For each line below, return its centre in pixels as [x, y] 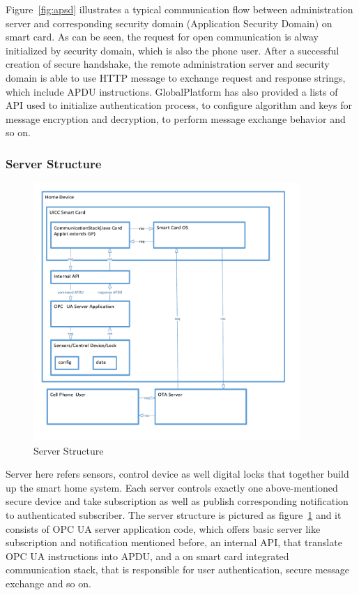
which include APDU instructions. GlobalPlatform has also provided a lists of [172, 91]
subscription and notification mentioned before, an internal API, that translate [174, 542]
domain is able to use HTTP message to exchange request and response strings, [176, 77]
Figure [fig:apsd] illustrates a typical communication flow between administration [179, 9]
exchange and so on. [48, 583]
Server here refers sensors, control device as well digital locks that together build [177, 474]
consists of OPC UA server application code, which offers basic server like [163, 528]
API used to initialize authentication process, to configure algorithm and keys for [179, 105]
